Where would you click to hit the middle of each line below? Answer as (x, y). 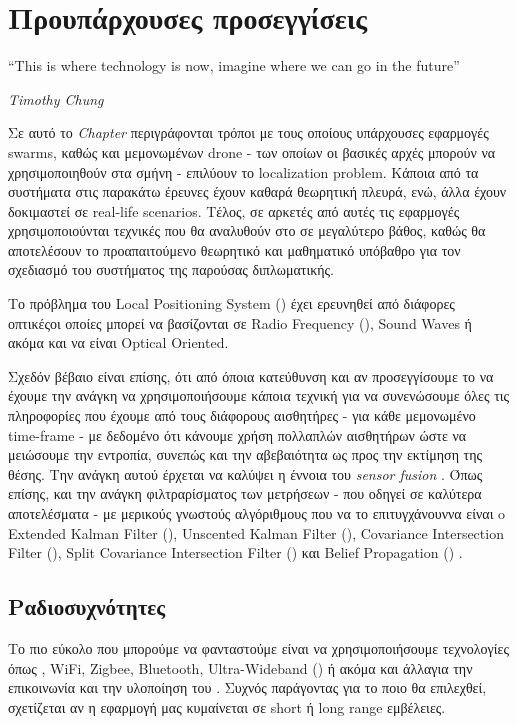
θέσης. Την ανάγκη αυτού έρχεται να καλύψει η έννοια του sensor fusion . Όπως (245, 473)
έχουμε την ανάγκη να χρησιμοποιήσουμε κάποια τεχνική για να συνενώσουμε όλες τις (259, 395)
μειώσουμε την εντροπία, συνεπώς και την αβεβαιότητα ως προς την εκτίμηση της (245, 454)
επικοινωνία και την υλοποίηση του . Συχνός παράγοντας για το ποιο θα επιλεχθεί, (247, 687)
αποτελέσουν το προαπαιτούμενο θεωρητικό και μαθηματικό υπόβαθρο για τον (234, 249)
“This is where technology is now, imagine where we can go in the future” (234, 65)
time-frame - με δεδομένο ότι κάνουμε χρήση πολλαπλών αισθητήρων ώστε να (237, 434)
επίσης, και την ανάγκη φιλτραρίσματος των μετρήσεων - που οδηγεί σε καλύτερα (245, 493)
